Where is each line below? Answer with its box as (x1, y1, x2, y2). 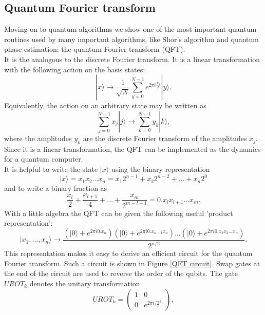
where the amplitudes (4, 133, 72, 144)
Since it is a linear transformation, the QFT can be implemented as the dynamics (4, 143, 261, 154)
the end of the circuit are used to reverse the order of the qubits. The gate (4, 268, 238, 279)
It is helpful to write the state (4, 164, 98, 174)
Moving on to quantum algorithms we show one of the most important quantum (4, 24, 257, 34)
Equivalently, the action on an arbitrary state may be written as (4, 100, 206, 111)
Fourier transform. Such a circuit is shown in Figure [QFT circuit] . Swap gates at (4, 258, 260, 268)
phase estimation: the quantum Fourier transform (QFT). (4, 44, 185, 54)
